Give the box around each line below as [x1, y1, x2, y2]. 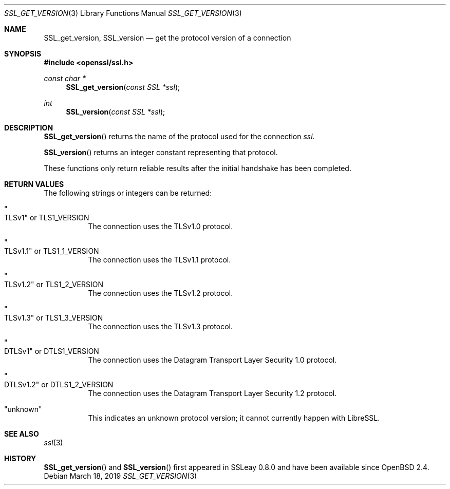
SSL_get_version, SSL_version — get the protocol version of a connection [44, 33, 291, 42]
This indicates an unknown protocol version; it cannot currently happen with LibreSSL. [88, 413, 380, 422]
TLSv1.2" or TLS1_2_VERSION [4, 280, 104, 289]
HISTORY [4, 454, 36, 463]
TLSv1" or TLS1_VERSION [4, 213, 89, 222]
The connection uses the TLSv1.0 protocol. [88, 222, 233, 231]
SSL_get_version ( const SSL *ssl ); [66, 83, 180, 91]
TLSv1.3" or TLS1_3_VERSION [4, 313, 103, 322]
